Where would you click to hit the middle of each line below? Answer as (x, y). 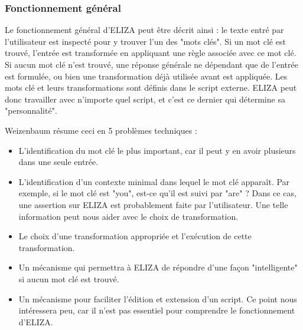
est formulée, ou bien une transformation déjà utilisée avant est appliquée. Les (146, 76)
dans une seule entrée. (58, 162)
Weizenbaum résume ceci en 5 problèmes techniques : (101, 130)
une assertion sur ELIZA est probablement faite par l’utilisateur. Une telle (153, 204)
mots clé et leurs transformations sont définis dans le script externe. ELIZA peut (151, 88)
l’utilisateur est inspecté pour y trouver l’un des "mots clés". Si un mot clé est (145, 41)
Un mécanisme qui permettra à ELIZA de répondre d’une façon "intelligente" (158, 267)
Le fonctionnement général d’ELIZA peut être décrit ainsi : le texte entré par (144, 30)
